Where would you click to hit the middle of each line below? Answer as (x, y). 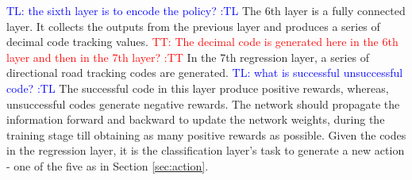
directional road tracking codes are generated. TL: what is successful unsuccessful (205, 73)
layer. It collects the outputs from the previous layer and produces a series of (193, 26)
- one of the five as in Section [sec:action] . (108, 165)
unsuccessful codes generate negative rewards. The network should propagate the (203, 103)
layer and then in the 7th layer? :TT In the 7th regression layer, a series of (188, 57)
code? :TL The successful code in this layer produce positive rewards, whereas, (198, 88)
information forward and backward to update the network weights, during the (196, 119)
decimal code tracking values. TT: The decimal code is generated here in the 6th (202, 42)
